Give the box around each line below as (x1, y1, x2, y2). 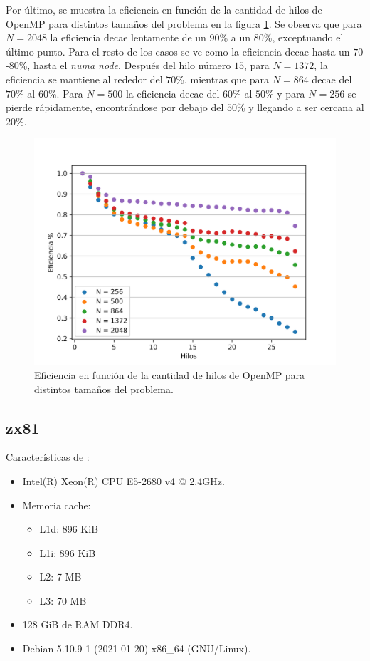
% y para (265, 85, 305, 100)
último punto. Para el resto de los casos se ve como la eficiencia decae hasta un (6, 43, 350, 58)
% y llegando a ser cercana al (236, 100, 364, 115)
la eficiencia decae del (125, 85, 220, 100)
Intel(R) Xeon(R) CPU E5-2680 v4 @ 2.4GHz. (22, 473, 225, 488)
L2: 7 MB (39, 569, 82, 584)
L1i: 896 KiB (39, 545, 96, 560)
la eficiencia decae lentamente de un (50, 30, 206, 45)
